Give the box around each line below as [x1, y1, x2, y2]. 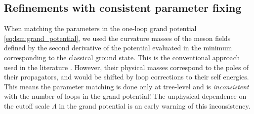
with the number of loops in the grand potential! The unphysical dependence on [4, 91, 247, 101]
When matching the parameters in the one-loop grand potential [4, 23, 197, 34]
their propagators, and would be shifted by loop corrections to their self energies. [4, 72, 249, 82]
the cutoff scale [4, 100, 50, 111]
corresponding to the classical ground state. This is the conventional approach [4, 52, 240, 62]
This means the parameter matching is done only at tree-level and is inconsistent [4, 81, 249, 91]
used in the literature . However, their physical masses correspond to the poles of [4, 62, 249, 72]
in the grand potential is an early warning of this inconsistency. [59, 100, 251, 111]
